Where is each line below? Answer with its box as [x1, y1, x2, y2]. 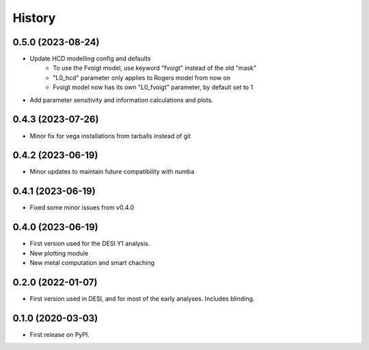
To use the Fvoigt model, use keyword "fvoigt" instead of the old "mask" [53, 64, 256, 72]
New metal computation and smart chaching [29, 259, 155, 267]
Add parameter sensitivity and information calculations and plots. [29, 96, 213, 104]
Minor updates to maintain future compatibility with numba [29, 168, 195, 176]
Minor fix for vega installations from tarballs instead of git [29, 132, 191, 140]
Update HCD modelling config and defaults [29, 55, 151, 63]
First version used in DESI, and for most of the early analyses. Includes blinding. [29, 295, 255, 303]
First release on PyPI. [29, 330, 90, 338]
